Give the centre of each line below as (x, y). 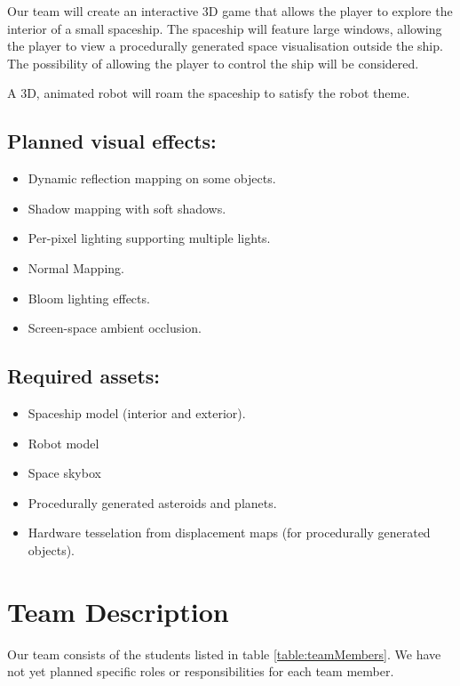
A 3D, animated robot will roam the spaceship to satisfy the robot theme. (209, 93)
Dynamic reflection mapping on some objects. (152, 178)
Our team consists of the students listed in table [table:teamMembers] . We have (224, 654)
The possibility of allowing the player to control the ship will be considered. (213, 63)
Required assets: (84, 376)
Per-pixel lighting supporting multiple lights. (149, 238)
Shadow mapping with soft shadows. (127, 208)
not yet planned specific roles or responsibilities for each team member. (201, 671)
